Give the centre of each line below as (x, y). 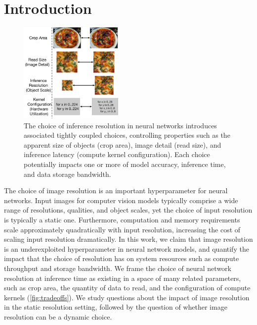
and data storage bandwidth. (67, 174)
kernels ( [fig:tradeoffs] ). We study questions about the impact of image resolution (127, 297)
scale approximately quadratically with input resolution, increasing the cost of (122, 229)
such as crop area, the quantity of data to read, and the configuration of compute (127, 288)
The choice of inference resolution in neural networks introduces (120, 125)
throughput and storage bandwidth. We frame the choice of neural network (118, 268)
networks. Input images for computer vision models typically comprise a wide (121, 200)
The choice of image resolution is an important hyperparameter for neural (116, 190)
